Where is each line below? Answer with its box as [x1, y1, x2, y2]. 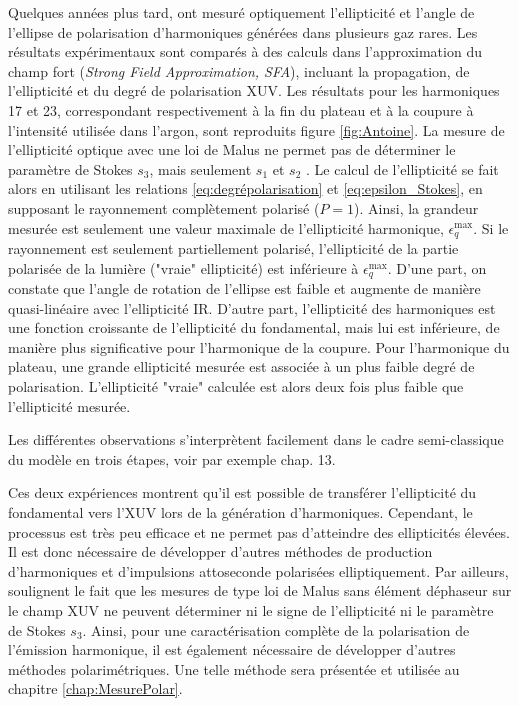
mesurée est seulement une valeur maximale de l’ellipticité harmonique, [8, 217, 444, 238]
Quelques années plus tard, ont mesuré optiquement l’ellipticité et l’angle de [8, 2, 475, 22]
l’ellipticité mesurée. [8, 395, 131, 416]
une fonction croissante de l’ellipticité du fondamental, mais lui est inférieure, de [8, 317, 500, 338]
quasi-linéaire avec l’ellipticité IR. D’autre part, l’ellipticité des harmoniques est [8, 297, 496, 318]
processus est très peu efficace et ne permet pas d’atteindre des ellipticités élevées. [8, 521, 511, 542]
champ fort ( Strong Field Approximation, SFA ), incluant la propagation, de [8, 60, 470, 81]
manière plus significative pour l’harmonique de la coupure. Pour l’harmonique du [8, 336, 510, 357]
